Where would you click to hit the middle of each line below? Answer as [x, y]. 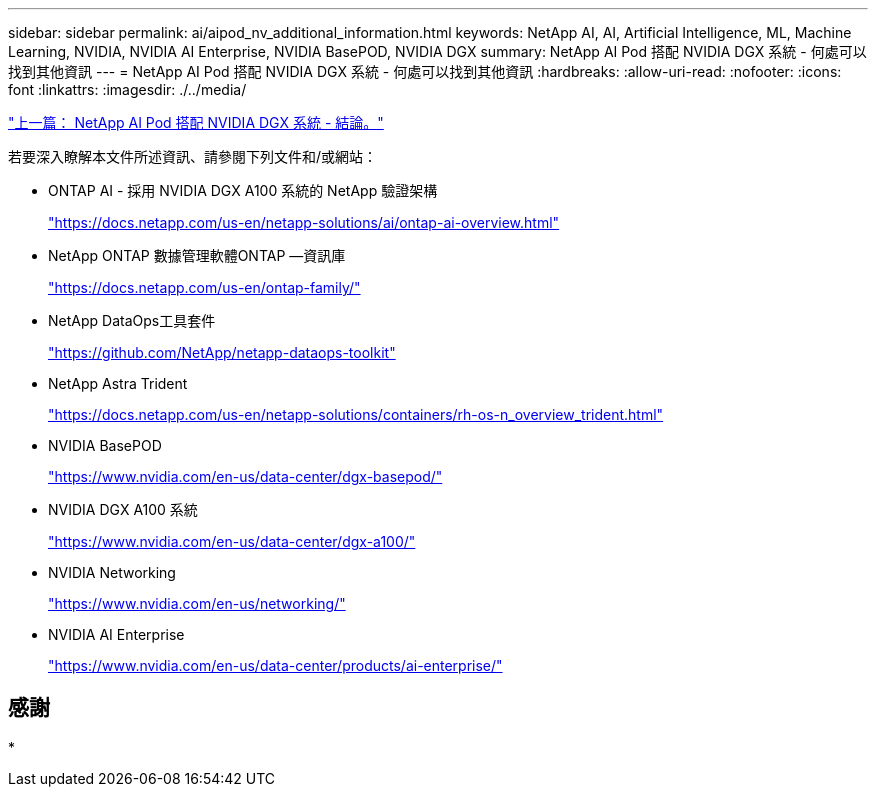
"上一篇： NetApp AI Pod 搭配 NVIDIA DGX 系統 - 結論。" [196, 122]
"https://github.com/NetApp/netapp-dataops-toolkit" [222, 352]
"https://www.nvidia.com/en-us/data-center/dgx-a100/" [232, 541]
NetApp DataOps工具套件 [132, 320]
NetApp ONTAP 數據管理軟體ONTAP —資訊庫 [197, 255]
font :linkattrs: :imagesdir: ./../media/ [127, 89]
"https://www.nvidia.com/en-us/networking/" [197, 603]
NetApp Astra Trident [118, 383]
